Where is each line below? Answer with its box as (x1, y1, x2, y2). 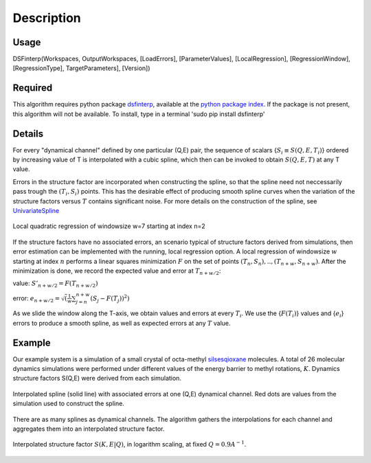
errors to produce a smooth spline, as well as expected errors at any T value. (12, 319, 231, 327)
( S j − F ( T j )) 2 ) (90, 293, 130, 304)
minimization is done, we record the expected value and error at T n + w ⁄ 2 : (12, 267, 221, 276)
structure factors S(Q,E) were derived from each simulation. (12, 374, 182, 383)
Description (12, 10, 82, 25)
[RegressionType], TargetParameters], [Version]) (12, 64, 150, 72)
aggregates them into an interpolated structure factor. (12, 425, 165, 433)
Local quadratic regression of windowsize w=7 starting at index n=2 (12, 222, 205, 230)
